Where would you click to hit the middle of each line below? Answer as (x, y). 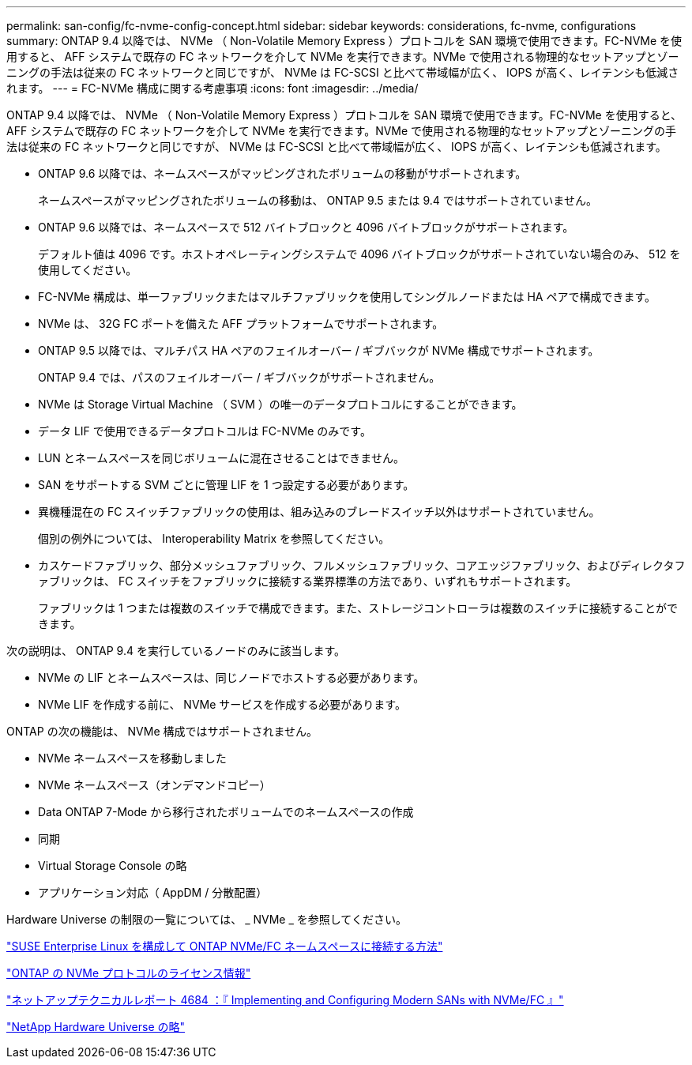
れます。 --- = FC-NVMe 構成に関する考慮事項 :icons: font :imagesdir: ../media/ (212, 88)
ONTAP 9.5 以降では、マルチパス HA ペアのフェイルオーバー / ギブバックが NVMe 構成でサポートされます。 (319, 350)
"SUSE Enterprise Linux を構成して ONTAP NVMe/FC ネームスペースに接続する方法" (225, 946)
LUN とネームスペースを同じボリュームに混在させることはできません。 (221, 458)
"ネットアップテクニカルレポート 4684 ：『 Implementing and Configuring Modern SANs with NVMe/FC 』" (285, 1000)
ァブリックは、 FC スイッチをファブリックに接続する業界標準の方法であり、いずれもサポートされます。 (308, 581)
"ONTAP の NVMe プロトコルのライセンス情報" (129, 973)
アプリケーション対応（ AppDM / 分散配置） (153, 892)
